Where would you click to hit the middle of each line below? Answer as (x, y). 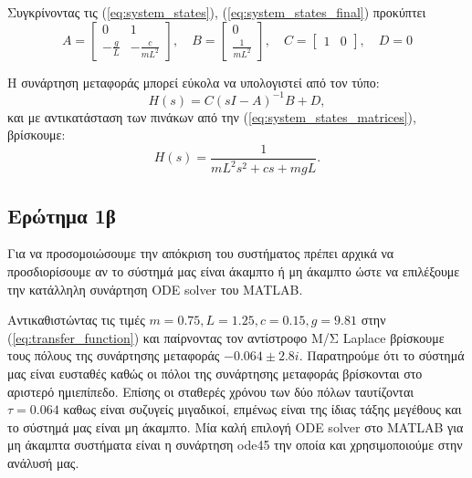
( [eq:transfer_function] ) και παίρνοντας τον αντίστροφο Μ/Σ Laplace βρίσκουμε (226, 337)
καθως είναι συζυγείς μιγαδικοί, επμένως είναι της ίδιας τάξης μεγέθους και (262, 409)
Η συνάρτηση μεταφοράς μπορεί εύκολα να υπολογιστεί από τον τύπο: (194, 82)
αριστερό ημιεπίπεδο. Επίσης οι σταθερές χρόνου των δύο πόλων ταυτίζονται (211, 391)
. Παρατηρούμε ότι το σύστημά (382, 355)
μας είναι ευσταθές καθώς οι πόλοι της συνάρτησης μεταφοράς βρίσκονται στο (215, 374)
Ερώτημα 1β (62, 215)
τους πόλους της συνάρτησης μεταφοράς (114, 355)
